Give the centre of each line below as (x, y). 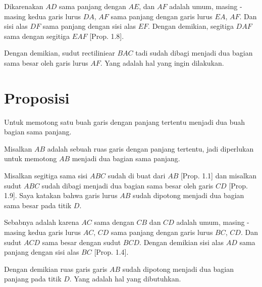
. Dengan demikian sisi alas (181, 242)
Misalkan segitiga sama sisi (46, 176)
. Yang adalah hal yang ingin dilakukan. (162, 62)
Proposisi (37, 97)
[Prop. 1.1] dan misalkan (218, 176)
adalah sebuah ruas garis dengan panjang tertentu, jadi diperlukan (150, 148)
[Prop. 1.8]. (107, 36)
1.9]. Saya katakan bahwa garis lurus (61, 195)
